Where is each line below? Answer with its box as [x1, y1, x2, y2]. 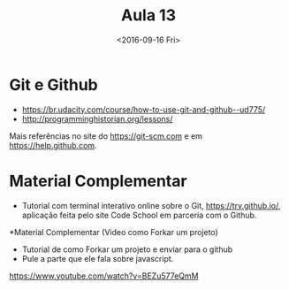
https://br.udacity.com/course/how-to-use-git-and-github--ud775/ [21, 103, 266, 115]
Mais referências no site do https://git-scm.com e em [9, 130, 203, 141]
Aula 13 [120, 5, 177, 26]
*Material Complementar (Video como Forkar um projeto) [9, 226, 218, 237]
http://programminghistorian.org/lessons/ [21, 113, 173, 124]
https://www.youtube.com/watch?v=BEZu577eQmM [9, 271, 199, 281]
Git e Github [9, 74, 99, 95]
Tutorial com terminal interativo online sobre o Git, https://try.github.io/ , [21, 200, 281, 210]
